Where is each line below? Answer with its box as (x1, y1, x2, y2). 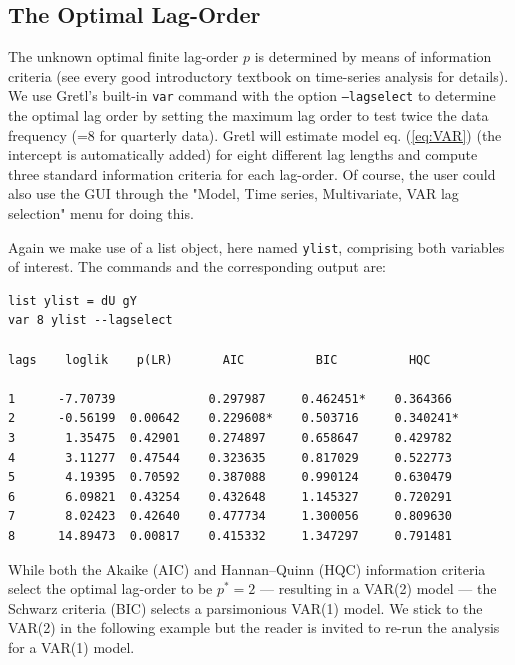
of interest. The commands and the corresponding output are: (8, 256, 387, 277)
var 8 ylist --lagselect (8, 313, 173, 328)
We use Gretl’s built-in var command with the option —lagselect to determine (8, 85, 496, 106)
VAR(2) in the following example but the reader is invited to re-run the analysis (8, 617, 500, 638)
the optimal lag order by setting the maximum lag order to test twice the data (8, 105, 489, 126)
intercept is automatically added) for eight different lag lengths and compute (8, 144, 478, 165)
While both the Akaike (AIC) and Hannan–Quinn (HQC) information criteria (8, 558, 486, 579)
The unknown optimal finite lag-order (8, 46, 239, 67)
